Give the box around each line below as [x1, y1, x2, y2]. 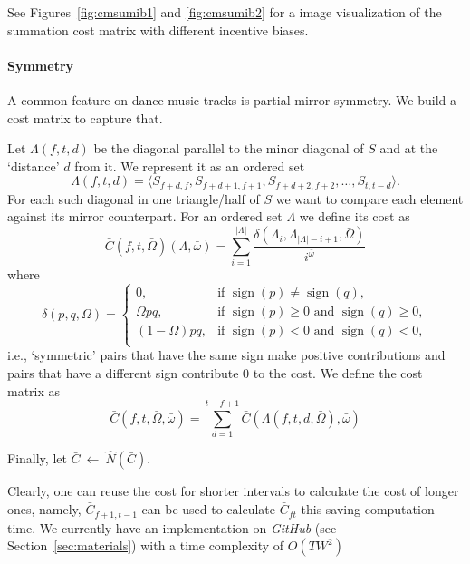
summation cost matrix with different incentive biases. [7, 20, 309, 39]
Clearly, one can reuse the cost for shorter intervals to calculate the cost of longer [7, 481, 459, 501]
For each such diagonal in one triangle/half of [7, 189, 260, 208]
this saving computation [301, 500, 435, 519]
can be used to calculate [141, 500, 276, 519]
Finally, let [7, 449, 67, 468]
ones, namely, [7, 500, 82, 519]
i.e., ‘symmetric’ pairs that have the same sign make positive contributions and [7, 345, 446, 365]
